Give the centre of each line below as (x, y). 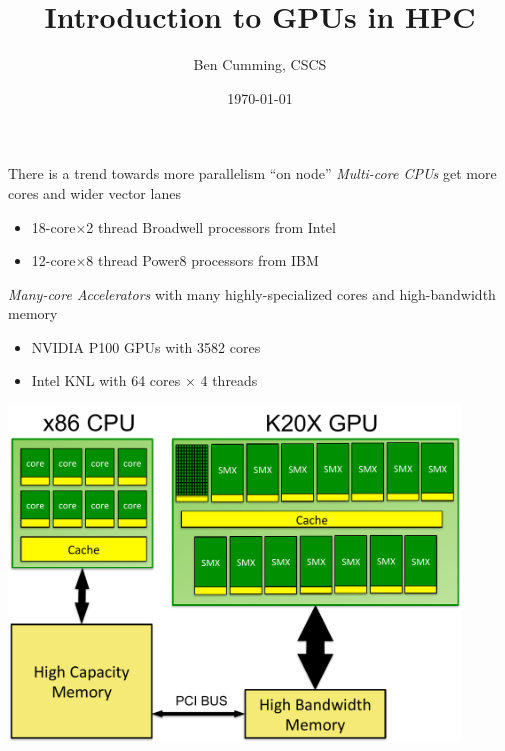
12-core (53, 260)
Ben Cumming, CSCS (260, 64)
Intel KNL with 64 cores (106, 380)
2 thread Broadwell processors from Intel (211, 226)
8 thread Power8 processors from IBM (202, 260)
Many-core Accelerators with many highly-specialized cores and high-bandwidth (252, 293)
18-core (53, 226)
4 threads (229, 380)
